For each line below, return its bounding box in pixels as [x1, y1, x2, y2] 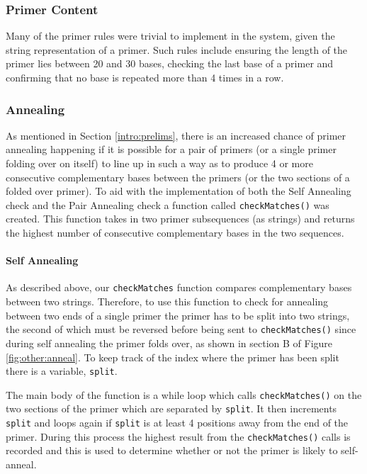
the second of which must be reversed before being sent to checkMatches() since [6, 322, 356, 337]
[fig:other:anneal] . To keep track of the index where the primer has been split [6, 349, 339, 364]
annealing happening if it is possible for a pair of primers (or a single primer [6, 142, 337, 157]
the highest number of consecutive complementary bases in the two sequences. [6, 225, 344, 240]
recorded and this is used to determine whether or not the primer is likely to [6, 443, 338, 458]
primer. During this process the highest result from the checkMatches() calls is [6, 429, 351, 444]
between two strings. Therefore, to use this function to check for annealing [6, 294, 329, 309]
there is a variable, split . [6, 363, 118, 378]
